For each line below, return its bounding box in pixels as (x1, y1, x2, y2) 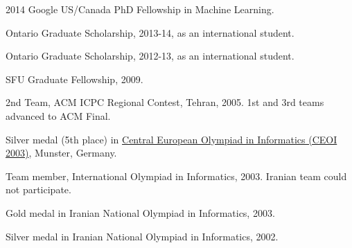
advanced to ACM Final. (6, 108, 111, 123)
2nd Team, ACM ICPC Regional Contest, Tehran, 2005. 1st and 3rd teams (6, 95, 324, 109)
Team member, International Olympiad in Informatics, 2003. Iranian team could (6, 168, 347, 183)
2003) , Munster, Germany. (6, 145, 117, 160)
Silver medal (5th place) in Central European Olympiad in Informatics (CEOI (6, 132, 337, 146)
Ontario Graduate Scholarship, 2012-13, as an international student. (6, 48, 294, 63)
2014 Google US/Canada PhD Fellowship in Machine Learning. (6, 2, 274, 16)
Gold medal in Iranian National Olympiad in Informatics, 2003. (6, 205, 275, 220)
